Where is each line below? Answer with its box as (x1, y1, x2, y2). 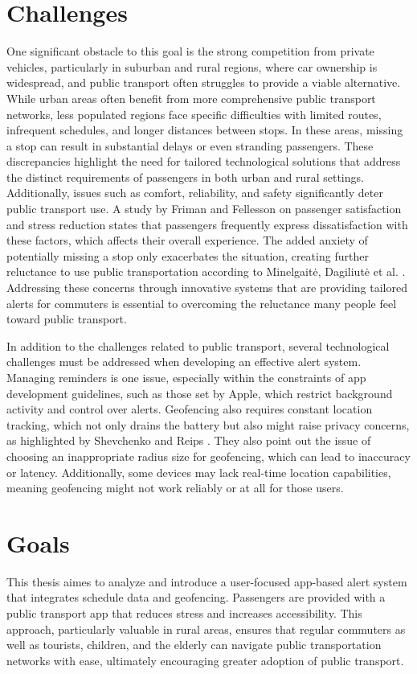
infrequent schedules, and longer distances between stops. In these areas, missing (6, 121, 403, 138)
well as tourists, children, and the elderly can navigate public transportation (6, 636, 382, 653)
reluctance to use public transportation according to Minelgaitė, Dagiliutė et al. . (6, 263, 406, 280)
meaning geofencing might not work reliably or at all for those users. (6, 479, 344, 496)
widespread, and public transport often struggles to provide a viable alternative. (6, 74, 401, 91)
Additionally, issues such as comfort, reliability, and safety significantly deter (6, 184, 383, 201)
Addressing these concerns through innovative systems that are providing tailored (6, 279, 407, 296)
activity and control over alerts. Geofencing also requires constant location (6, 401, 373, 417)
